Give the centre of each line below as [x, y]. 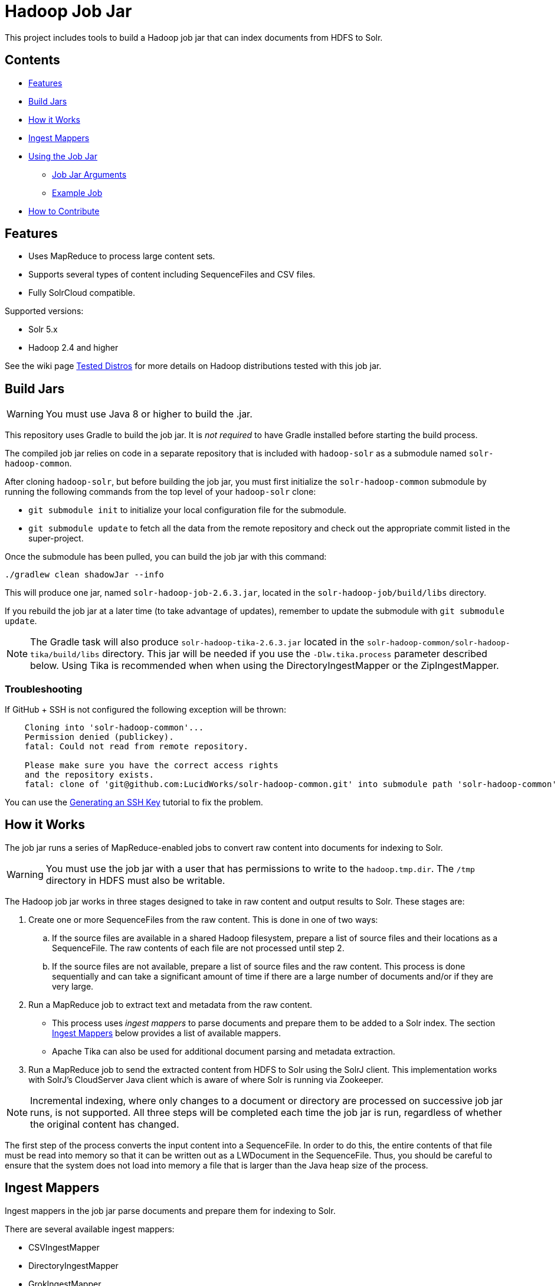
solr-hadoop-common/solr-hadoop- [438, 643]
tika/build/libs [65, 655]
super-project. [56, 538]
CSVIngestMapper [64, 1247]
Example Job [77, 192]
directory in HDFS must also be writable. [135, 880]
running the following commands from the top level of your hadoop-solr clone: [160, 492]
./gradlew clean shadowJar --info [84, 575]
